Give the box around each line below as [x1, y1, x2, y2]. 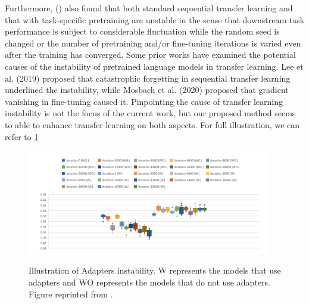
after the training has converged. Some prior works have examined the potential [5, 48, 296, 61]
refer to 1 [5, 130, 39, 142]
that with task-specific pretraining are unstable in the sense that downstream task [5, 13, 305, 26]
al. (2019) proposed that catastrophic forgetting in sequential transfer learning [5, 72, 291, 84]
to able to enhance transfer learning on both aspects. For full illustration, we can [5, 118, 300, 131]
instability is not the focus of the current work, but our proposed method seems [5, 107, 296, 119]
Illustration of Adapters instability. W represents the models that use [29, 264, 281, 277]
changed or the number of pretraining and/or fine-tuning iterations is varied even [5, 36, 301, 49]
